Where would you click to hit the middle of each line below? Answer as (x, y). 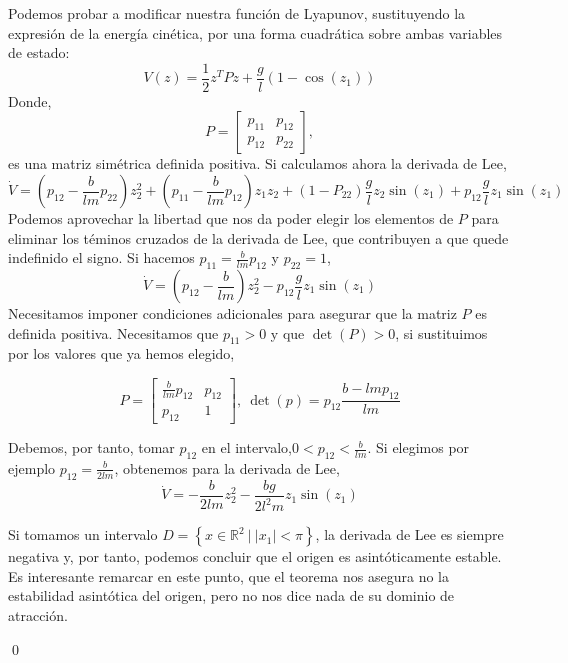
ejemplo (32, 467)
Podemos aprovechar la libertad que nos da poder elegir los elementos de (231, 218)
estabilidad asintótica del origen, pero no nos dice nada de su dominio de (231, 595)
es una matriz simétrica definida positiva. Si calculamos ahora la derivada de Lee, (257, 163)
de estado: (39, 52)
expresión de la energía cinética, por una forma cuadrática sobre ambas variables (255, 32)
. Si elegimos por (418, 447)
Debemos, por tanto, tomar (91, 447)
